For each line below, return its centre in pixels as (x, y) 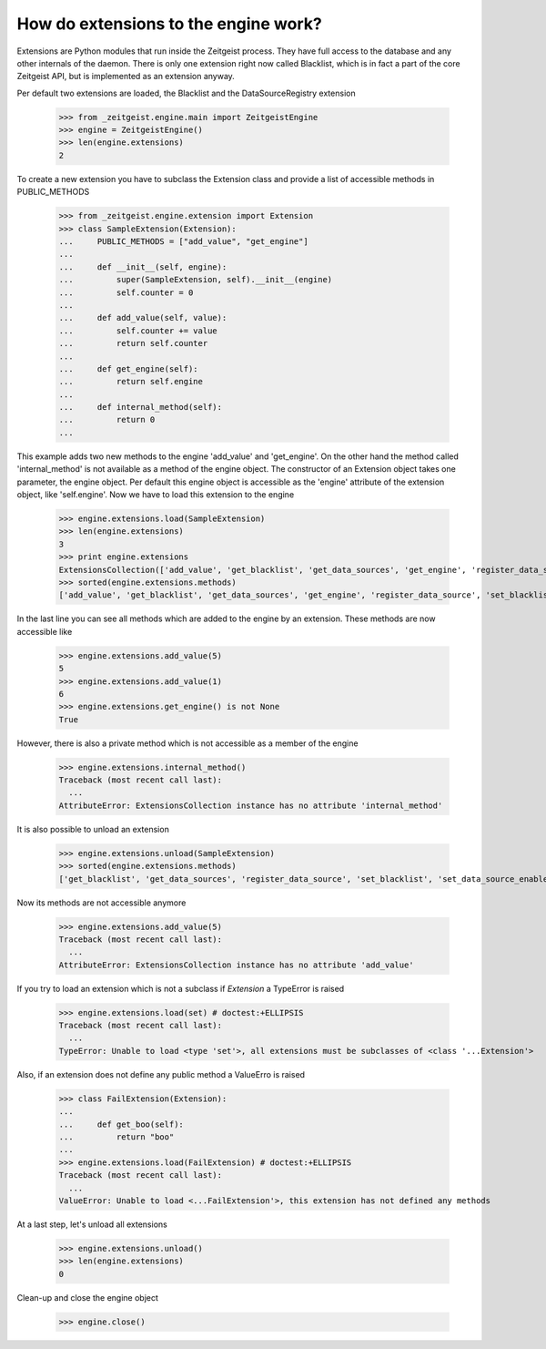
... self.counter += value (138, 331)
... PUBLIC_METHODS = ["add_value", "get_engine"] (183, 242)
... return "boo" (116, 1137)
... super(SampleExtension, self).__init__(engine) (196, 280)
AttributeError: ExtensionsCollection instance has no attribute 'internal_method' (251, 805)
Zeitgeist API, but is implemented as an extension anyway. (126, 77)
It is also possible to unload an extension (93, 829)
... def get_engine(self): (129, 368)
